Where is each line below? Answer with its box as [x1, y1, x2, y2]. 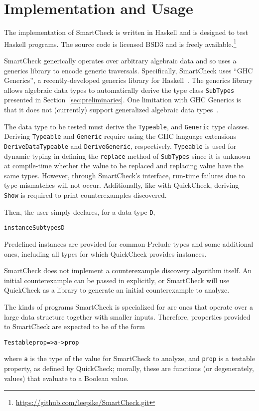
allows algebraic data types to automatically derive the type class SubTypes [4, 84, 235, 95]
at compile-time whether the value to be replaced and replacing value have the [4, 160, 244, 171]
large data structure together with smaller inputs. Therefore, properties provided [4, 311, 251, 322]
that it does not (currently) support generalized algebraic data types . [4, 104, 219, 114]
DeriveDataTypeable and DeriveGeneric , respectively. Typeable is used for [4, 140, 237, 151]
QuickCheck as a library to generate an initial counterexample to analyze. [4, 285, 230, 295]
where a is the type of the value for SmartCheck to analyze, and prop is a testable [4, 353, 255, 364]
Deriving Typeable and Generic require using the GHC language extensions [4, 131, 237, 141]
